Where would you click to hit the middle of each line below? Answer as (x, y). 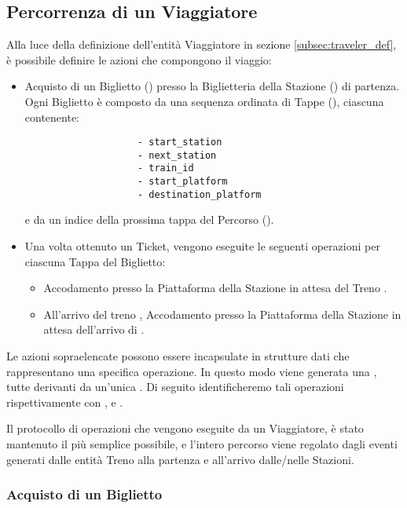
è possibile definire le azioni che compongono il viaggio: (139, 59)
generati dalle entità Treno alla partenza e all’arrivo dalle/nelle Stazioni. (180, 459)
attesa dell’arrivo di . (94, 329)
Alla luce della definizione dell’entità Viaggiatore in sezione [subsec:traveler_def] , (202, 44)
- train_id (165, 168)
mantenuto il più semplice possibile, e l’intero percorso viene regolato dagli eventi (202, 443)
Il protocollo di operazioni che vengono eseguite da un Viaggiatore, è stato (185, 428)
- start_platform (182, 182)
